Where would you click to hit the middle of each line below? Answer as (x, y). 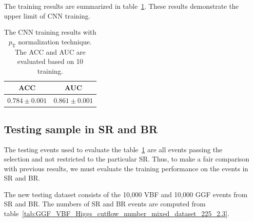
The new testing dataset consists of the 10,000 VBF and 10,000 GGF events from (126, 194)
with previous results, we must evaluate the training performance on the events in (126, 168)
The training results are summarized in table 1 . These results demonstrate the (121, 6)
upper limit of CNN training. (47, 15)
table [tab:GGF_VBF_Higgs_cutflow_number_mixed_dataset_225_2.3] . (117, 213)
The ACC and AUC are (50, 51)
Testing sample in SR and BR (81, 129)
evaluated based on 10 (50, 61)
